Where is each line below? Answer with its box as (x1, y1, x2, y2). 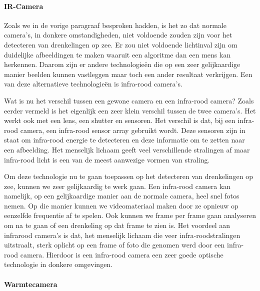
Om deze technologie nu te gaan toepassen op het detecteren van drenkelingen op (4, 171, 253, 181)
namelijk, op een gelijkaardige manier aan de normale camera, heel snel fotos (4, 190, 239, 201)
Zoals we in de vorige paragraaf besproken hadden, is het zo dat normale (4, 19, 226, 30)
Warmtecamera (4, 278, 57, 289)
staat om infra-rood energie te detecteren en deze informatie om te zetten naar (4, 134, 245, 145)
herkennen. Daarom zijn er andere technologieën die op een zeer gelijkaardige (4, 59, 240, 69)
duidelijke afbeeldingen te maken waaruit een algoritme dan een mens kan (4, 49, 231, 59)
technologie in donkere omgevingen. (4, 259, 113, 269)
